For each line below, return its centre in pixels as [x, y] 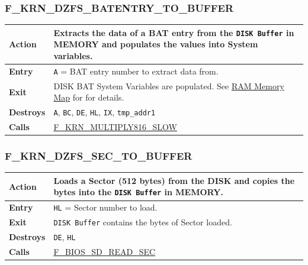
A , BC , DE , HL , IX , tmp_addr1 [105, 112]
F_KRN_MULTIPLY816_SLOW [115, 127]
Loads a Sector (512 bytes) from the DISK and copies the [174, 180]
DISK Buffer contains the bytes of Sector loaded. [143, 222]
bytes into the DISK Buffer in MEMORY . [138, 192]
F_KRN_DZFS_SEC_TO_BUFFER [99, 156]
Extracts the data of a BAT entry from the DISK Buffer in [174, 32]
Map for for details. [89, 97]
